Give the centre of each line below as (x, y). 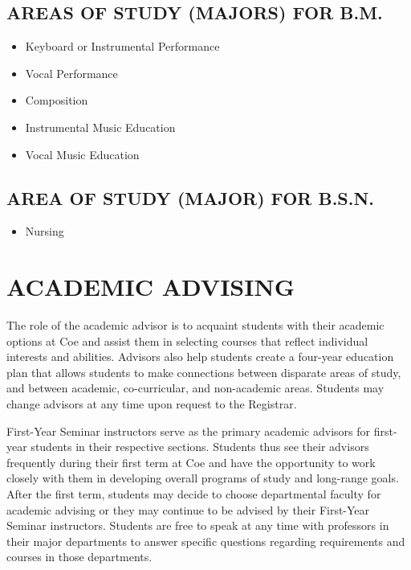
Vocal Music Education (82, 154)
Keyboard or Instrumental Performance (122, 46)
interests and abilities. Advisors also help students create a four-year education (200, 357)
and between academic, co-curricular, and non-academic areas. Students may (195, 388)
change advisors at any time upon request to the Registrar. (152, 404)
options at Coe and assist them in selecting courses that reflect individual (187, 340)
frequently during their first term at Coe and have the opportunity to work (191, 462)
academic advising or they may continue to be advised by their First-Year (188, 509)
